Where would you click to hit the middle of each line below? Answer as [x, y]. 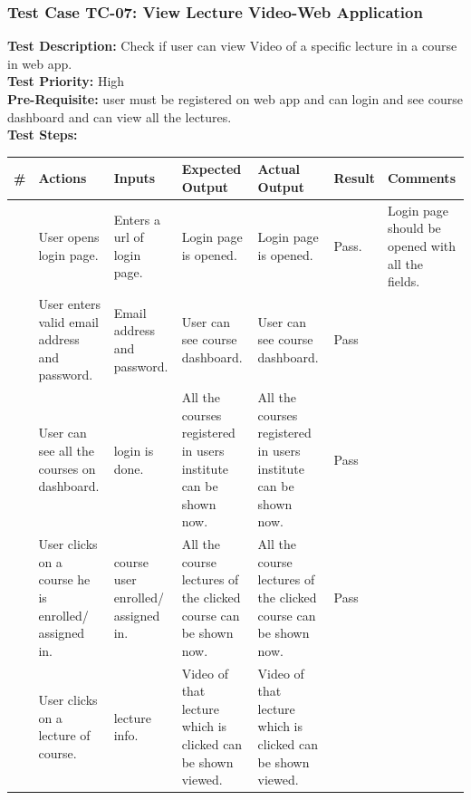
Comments [421, 178]
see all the [66, 450]
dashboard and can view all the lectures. [120, 116]
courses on [67, 468]
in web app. [40, 63]
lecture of [64, 735]
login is [134, 450]
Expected [211, 169]
